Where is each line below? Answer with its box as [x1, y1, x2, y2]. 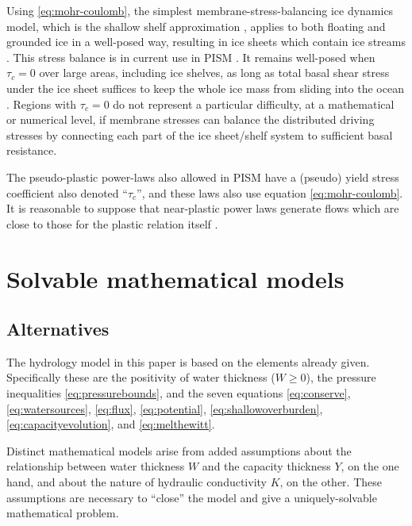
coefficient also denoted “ [6, 184, 128, 201]
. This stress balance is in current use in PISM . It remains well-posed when [6, 48, 375, 65]
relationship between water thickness [6, 458, 185, 474]
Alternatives [6, 317, 110, 341]
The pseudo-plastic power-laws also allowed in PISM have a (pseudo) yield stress [6, 168, 399, 185]
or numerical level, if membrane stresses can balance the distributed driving [6, 111, 375, 128]
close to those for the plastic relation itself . [6, 215, 218, 232]
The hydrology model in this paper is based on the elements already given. [6, 353, 370, 370]
